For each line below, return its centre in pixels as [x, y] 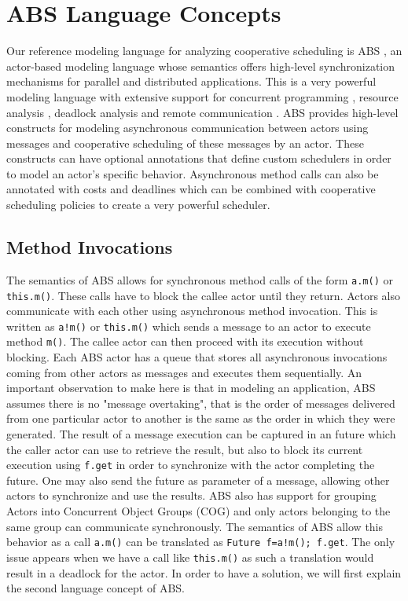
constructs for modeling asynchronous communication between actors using [187, 128]
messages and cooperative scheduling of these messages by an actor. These [185, 143]
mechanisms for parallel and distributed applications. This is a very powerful [191, 81]
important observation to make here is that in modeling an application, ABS [191, 388]
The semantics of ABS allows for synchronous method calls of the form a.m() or [200, 279]
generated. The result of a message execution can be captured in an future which [201, 434]
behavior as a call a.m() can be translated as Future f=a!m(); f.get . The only [201, 542]
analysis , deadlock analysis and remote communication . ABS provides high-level [202, 112]
